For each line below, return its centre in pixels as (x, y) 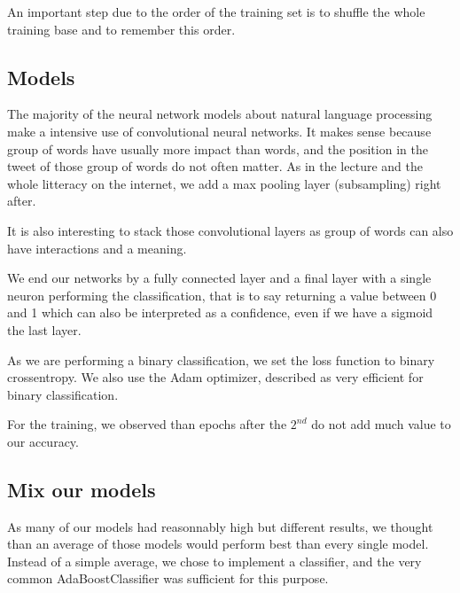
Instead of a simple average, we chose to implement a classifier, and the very (214, 561)
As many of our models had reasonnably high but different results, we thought (220, 526)
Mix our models (82, 489)
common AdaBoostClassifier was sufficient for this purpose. (168, 578)
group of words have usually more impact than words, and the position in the (218, 148)
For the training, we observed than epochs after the (147, 424)
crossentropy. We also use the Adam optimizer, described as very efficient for (215, 377)
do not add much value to (381, 424)
